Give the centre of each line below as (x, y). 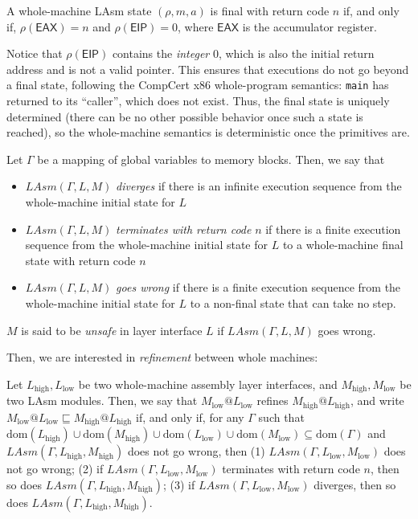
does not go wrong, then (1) (196, 451)
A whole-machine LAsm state (79, 10)
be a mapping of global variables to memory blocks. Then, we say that (211, 159)
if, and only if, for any (190, 417)
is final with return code (270, 10)
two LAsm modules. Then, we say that (102, 400)
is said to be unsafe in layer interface (112, 330)
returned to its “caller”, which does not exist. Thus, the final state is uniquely (198, 101)
